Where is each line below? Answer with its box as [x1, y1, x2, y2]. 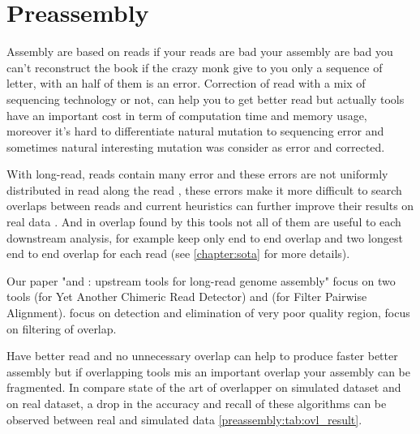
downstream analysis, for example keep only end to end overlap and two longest [6, 229, 403, 246]
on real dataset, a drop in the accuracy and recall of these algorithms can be [6, 395, 387, 411]
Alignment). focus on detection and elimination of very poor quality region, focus [6, 304, 410, 321]
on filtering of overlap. [6, 320, 117, 337]
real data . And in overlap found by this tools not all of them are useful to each [6, 213, 401, 230]
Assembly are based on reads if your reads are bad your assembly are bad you [6, 43, 393, 60]
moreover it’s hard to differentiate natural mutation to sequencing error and [6, 122, 384, 140]
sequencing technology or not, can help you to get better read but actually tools [6, 90, 405, 107]
